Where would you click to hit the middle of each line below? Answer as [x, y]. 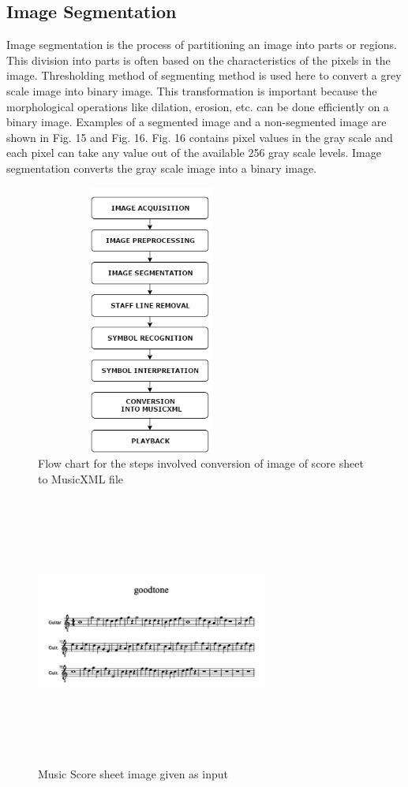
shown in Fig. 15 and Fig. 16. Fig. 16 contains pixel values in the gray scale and [200, 137]
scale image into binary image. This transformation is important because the [192, 90]
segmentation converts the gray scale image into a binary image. [162, 168]
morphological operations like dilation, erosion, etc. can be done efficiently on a [198, 106]
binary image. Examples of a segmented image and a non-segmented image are [197, 122]
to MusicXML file [80, 478]
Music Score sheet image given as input [133, 773]
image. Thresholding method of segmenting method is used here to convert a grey [204, 75]
